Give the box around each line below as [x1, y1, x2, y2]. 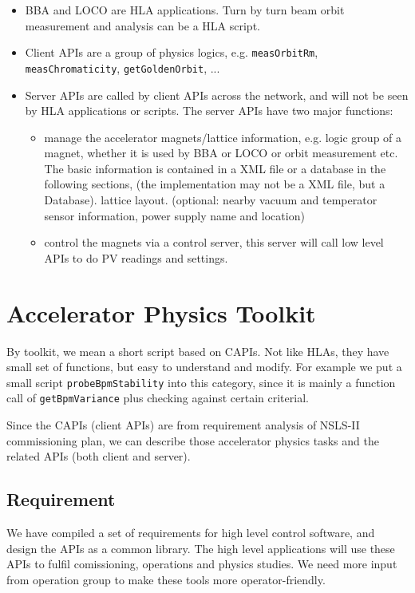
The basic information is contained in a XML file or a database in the [44, 160, 386, 176]
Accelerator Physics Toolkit [6, 296, 316, 329]
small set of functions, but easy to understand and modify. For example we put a [6, 358, 402, 375]
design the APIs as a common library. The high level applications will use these [6, 540, 395, 556]
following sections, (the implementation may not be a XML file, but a [44, 176, 385, 192]
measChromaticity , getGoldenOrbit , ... [25, 59, 220, 76]
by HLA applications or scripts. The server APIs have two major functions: [25, 102, 393, 119]
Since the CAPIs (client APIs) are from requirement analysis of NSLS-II [6, 417, 360, 433]
